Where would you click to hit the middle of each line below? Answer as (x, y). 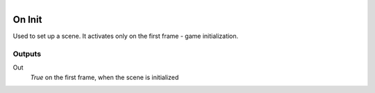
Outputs (27, 54)
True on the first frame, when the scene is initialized (105, 77)
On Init (27, 20)
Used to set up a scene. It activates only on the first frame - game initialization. (126, 36)
